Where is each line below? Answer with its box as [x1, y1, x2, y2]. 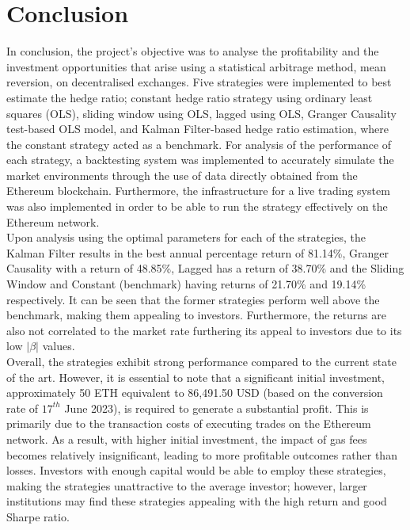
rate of [6, 399, 39, 416]
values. [42, 337, 75, 354]
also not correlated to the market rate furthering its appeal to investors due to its [6, 322, 402, 338]
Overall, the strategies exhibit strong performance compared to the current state [6, 353, 397, 369]
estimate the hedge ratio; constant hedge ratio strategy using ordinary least [6, 89, 373, 105]
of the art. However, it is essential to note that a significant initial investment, [6, 368, 385, 385]
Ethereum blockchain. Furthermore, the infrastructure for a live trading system [6, 182, 390, 199]
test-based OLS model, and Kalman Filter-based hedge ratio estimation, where [6, 120, 389, 137]
